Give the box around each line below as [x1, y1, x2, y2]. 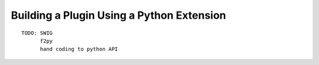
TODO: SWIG [21, 29, 53, 36]
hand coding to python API [40, 46, 118, 53]
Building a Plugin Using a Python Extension [11, 9, 226, 22]
